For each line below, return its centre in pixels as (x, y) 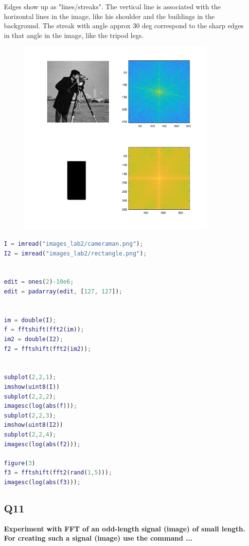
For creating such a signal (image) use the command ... (98, 538)
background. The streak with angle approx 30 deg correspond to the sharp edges (124, 26)
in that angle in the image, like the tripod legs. (74, 35)
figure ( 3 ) (20, 463)
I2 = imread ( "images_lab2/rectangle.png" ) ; (75, 253)
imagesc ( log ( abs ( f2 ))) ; (42, 444)
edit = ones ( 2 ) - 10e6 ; (39, 282)
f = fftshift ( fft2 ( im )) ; (44, 330)
